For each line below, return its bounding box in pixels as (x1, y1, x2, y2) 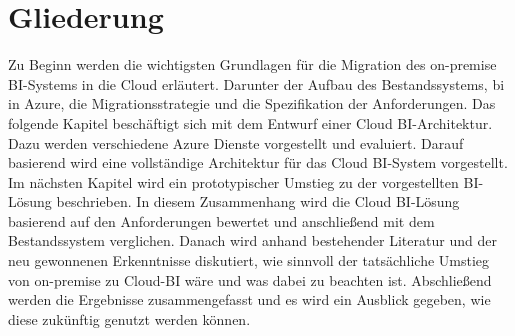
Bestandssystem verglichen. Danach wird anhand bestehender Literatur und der (8, 230, 497, 251)
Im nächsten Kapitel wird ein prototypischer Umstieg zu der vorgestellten (8, 171, 459, 192)
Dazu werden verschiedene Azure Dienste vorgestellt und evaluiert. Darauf (8, 132, 464, 153)
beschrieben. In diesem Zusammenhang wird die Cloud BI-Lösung (56, 191, 460, 212)
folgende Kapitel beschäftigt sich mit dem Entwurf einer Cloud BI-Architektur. (8, 112, 493, 133)
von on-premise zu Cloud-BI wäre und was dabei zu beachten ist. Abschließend (8, 269, 492, 290)
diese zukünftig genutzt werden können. (8, 308, 251, 329)
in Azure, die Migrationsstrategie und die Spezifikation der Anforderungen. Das (8, 93, 496, 114)
